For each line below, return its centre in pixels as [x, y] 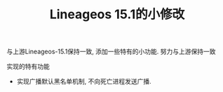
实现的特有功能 [28, 67]
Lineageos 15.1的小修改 [117, 14]
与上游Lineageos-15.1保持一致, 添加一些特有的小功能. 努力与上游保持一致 [111, 52]
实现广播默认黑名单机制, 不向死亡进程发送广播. [84, 81]
